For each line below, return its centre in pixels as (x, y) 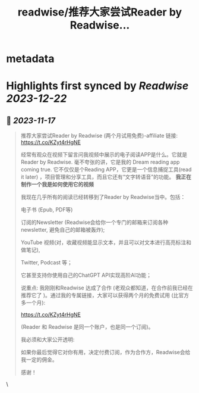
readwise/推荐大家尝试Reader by (100, 12)
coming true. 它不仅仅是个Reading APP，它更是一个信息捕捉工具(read (106, 170)
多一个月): (33, 303)
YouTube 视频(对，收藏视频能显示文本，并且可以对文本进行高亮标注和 (106, 242)
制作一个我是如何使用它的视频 (57, 185)
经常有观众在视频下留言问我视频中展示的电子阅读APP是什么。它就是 (104, 155)
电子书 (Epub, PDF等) (47, 210)
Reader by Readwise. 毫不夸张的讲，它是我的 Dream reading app (100, 162)
